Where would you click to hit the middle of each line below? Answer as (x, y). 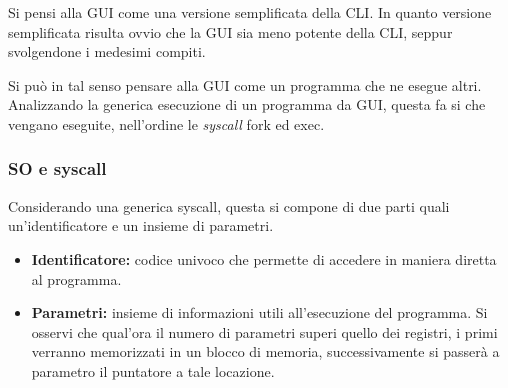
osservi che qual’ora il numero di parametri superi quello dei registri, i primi (264, 331)
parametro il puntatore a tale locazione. (153, 370)
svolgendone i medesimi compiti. (107, 51)
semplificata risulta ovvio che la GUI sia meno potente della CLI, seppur (230, 31)
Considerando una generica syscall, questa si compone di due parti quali (229, 205)
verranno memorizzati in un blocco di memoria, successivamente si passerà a (265, 351)
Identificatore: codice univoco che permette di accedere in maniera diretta (264, 258)
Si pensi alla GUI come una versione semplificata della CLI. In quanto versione (250, 12)
